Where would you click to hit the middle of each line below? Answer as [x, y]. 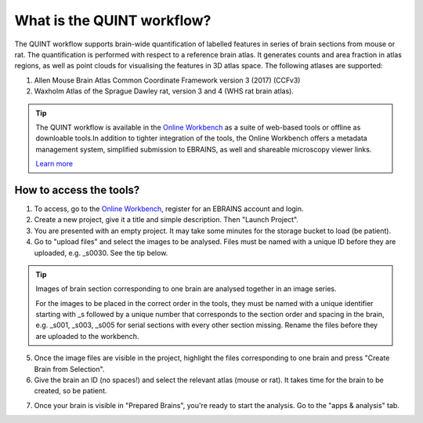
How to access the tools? [77, 190]
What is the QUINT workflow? [113, 20]
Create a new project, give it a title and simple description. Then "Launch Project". [166, 220]
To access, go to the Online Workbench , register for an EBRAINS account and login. [169, 209]
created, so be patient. [70, 391]
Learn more [54, 164]
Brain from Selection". [69, 369]
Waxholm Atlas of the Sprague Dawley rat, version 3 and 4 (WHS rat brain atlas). [164, 91]
